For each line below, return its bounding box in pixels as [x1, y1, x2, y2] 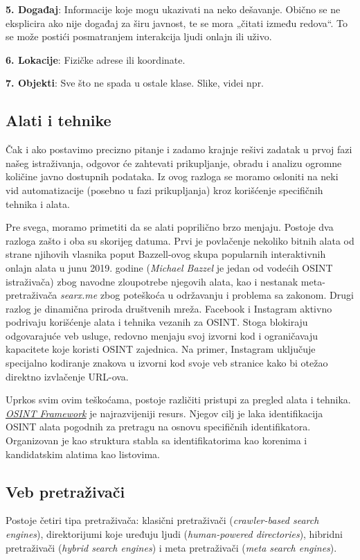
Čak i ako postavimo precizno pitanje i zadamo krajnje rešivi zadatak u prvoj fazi [6, 142, 352, 157]
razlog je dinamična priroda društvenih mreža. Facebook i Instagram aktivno [6, 301, 332, 315]
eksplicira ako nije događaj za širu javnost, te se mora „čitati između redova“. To [6, 15, 348, 30]
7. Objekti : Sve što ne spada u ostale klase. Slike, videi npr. [6, 76, 264, 90]
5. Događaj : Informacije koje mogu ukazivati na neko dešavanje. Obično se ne [6, 2, 341, 16]
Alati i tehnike [6, 110, 111, 131]
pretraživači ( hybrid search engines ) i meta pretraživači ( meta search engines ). [6, 540, 337, 554]
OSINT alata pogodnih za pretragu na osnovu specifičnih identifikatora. [6, 419, 311, 434]
